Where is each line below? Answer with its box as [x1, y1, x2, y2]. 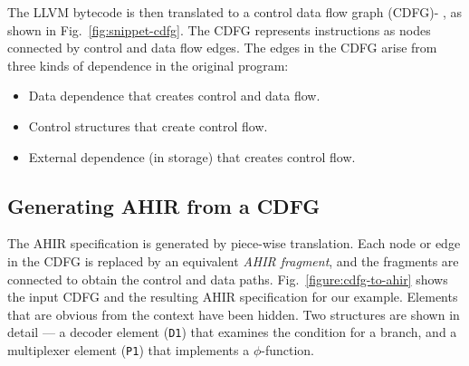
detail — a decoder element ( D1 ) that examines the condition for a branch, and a [7, 323, 457, 342]
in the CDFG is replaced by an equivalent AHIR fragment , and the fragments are [7, 251, 459, 270]
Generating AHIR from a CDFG [7, 191, 321, 219]
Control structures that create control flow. [28, 116, 268, 135]
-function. [261, 340, 314, 359]
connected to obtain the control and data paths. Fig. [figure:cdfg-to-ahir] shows [7, 269, 448, 288]
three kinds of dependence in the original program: [7, 55, 289, 74]
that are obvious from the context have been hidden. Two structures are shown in [7, 304, 460, 323]
